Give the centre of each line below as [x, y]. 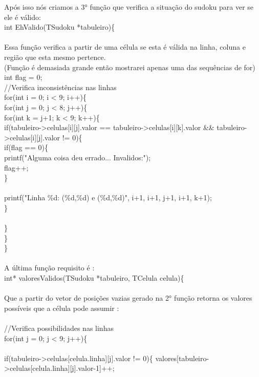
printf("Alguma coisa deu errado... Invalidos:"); [78, 157]
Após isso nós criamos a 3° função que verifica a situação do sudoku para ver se [129, 7]
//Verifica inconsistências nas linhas [60, 87]
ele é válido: [23, 17]
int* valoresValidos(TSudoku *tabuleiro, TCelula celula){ [94, 278]
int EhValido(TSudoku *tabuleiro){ [60, 27]
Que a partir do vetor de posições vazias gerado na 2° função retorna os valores [128, 298]
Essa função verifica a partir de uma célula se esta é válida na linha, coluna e [125, 47]
